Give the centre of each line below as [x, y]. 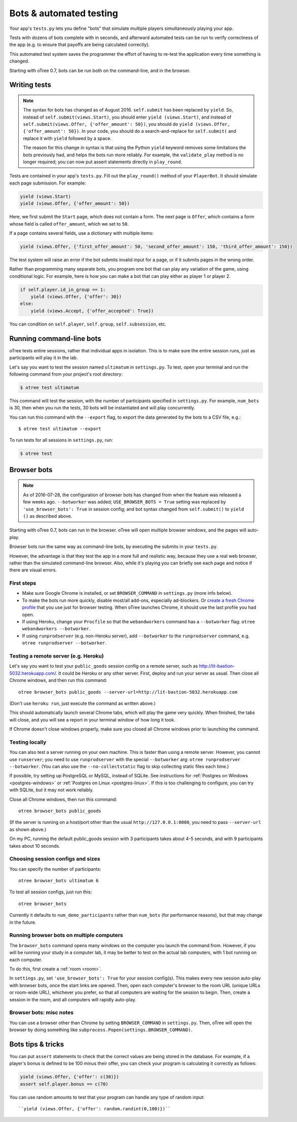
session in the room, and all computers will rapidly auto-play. [73, 999]
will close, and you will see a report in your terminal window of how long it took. [92, 719]
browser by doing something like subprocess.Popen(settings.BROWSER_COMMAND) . [101, 1030]
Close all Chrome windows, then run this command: [63, 799]
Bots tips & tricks [37, 1044]
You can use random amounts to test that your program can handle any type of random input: [107, 1097]
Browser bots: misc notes [41, 1012]
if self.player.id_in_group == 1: [63, 289]
